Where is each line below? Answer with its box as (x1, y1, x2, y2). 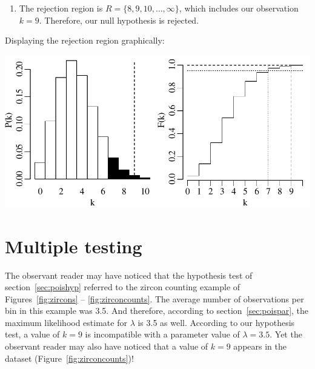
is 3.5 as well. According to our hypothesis (138, 316, 295, 328)
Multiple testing (5, 233, 142, 258)
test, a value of (5, 328, 60, 341)
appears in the (233, 340, 287, 353)
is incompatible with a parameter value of (85, 328, 240, 341)
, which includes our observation (179, 2, 299, 14)
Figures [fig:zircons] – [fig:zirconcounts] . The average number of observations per (5, 292, 304, 305)
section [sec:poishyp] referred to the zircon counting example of (5, 281, 240, 293)
